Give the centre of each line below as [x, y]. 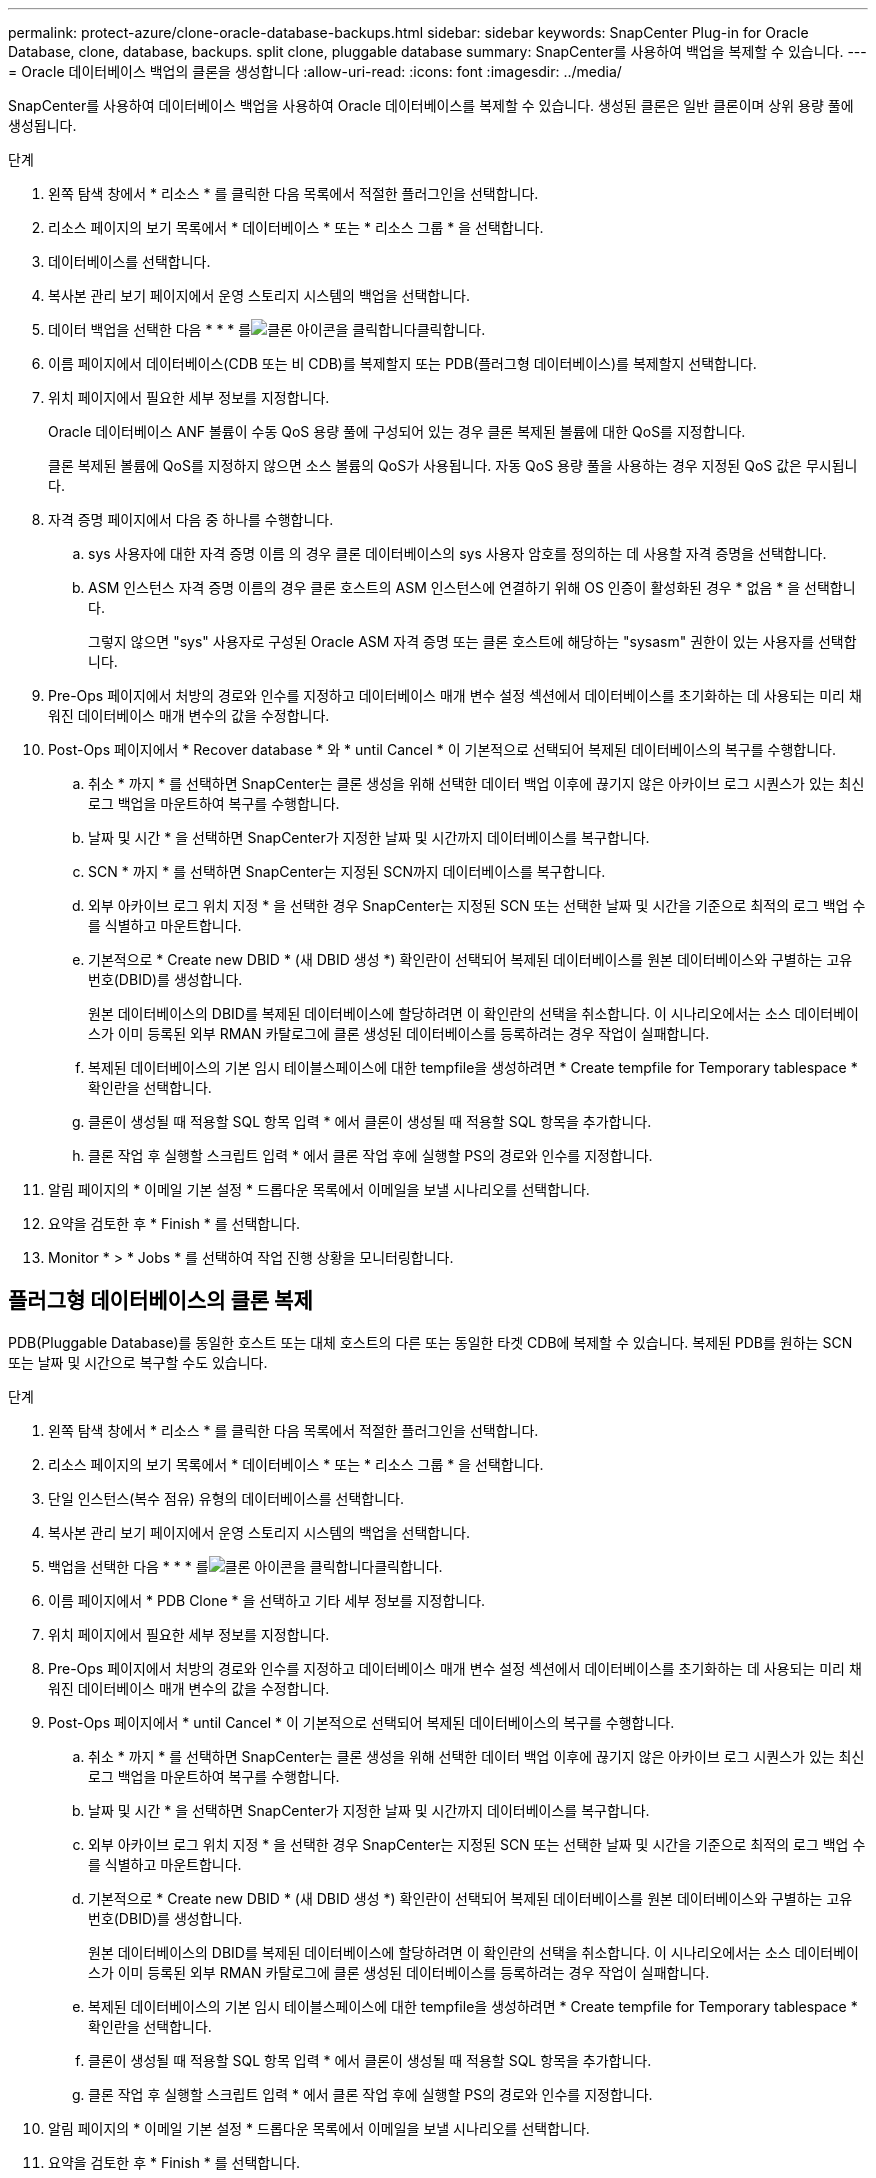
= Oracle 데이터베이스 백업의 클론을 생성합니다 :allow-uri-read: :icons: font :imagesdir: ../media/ [315, 71]
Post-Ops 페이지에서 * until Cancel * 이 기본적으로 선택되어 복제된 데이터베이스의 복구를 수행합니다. [361, 1722]
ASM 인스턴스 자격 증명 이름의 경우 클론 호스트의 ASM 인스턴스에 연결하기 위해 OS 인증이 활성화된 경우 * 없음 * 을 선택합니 [472, 587]
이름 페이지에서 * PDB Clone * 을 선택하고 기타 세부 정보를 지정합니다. [267, 1600]
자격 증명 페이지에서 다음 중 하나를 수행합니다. [191, 519]
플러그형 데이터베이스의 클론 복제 [160, 1301]
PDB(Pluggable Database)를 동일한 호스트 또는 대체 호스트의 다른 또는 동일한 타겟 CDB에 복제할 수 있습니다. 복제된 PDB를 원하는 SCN [430, 1342]
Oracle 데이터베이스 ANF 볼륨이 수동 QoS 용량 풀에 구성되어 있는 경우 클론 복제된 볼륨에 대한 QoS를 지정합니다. [397, 431]
